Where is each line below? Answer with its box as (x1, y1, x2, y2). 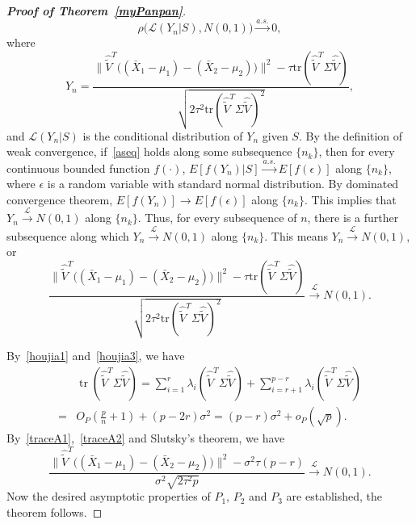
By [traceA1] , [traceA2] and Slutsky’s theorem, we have (6, 430, 285, 446)
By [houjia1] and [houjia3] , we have (6, 347, 185, 364)
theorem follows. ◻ (6, 503, 103, 520)
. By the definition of (298, 127, 403, 144)
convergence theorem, (6, 191, 113, 208)
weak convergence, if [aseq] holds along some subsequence (6, 143, 292, 160)
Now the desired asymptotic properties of (6, 488, 211, 505)
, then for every (318, 143, 395, 160)
